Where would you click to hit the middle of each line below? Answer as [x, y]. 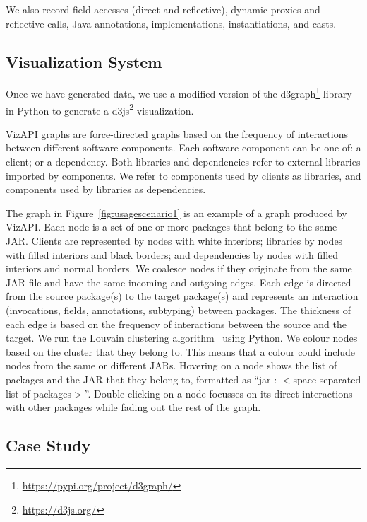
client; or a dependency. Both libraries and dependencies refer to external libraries [183, 162]
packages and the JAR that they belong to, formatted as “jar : [142, 379]
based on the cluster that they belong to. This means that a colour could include [181, 351]
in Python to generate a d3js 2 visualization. [100, 109]
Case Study [48, 445]
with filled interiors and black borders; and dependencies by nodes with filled [172, 254]
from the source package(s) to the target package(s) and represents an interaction [182, 296]
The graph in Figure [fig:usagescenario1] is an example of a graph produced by [176, 213]
